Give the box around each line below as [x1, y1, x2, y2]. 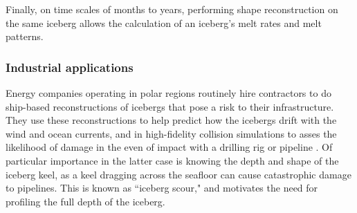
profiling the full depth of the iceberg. [6, 194, 165, 208]
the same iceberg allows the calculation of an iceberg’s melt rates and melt [6, 15, 322, 30]
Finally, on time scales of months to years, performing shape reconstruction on [6, 2, 338, 16]
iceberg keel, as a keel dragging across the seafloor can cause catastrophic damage [6, 167, 351, 181]
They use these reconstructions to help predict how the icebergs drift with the [6, 113, 337, 127]
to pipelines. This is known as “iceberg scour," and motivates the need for [6, 180, 318, 195]
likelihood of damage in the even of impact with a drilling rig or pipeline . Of [6, 140, 333, 154]
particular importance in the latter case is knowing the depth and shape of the [6, 153, 339, 167]
